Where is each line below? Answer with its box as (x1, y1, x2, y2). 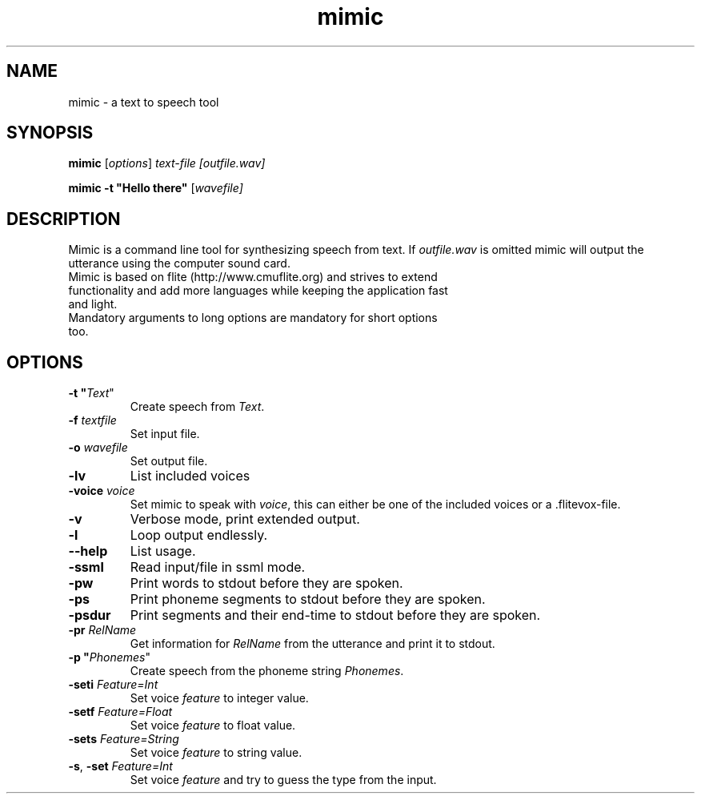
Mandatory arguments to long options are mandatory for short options (68, 311, 438, 325)
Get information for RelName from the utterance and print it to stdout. (130, 637, 495, 651)
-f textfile (68, 413, 117, 428)
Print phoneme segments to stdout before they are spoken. (130, 591, 486, 608)
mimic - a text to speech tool (68, 94, 219, 109)
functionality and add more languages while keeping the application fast (68, 283, 448, 298)
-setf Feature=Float (68, 705, 173, 719)
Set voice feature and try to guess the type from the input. (130, 773, 437, 787)
